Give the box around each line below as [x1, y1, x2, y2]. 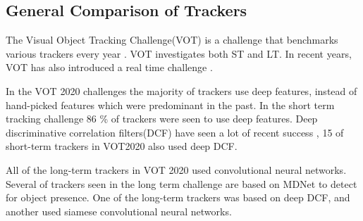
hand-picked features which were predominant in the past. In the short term [6, 97, 335, 112]
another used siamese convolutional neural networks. [6, 203, 232, 218]
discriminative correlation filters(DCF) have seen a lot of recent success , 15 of [6, 125, 344, 139]
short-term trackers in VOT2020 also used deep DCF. [6, 139, 238, 153]
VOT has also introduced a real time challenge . [6, 60, 213, 75]
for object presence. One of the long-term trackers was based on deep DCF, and [6, 190, 350, 205]
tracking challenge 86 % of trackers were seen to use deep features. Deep [6, 111, 318, 126]
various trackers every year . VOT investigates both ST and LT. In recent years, [6, 46, 352, 61]
